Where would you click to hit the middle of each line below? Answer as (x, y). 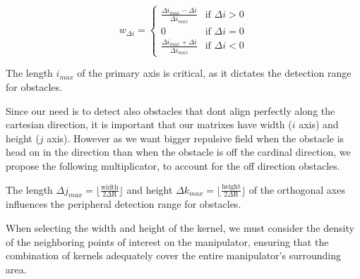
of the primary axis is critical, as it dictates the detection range (214, 73)
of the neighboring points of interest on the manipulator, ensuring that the (167, 241)
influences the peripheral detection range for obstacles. (124, 204)
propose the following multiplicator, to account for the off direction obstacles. (173, 166)
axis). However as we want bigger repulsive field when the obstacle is (196, 138)
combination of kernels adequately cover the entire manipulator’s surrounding (173, 255)
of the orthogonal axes (297, 189)
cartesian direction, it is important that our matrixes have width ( (149, 124)
